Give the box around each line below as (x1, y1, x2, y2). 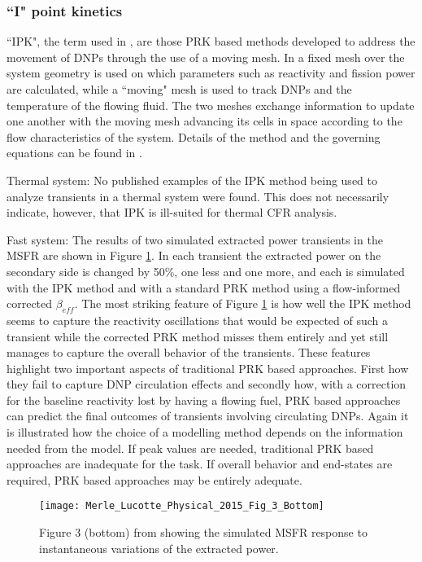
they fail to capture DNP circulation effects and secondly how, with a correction (7, 375, 407, 393)
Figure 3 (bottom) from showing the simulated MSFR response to (39, 524, 368, 541)
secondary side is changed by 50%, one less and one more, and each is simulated (7, 262, 405, 279)
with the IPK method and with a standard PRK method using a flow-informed (7, 279, 401, 296)
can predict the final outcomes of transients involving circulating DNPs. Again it (7, 407, 409, 424)
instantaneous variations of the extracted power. (39, 539, 279, 556)
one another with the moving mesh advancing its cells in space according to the (7, 112, 402, 130)
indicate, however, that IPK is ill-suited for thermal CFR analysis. (7, 204, 337, 221)
